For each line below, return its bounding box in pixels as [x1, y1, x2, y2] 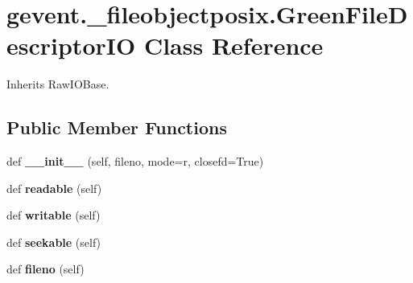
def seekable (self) [6, 233, 101, 250]
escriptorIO [6, 29, 136, 62]
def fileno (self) [6, 260, 85, 277]
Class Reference [143, 29, 324, 62]
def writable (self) [6, 207, 101, 224]
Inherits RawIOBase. [6, 76, 109, 92]
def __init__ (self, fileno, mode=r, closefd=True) [6, 153, 264, 170]
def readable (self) [6, 179, 102, 196]
